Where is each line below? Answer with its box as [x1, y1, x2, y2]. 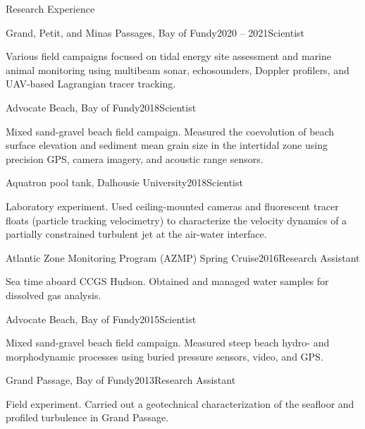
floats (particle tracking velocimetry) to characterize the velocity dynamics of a [6, 212, 347, 227]
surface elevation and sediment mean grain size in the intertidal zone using [6, 138, 328, 152]
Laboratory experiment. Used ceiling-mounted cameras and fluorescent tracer [6, 198, 339, 213]
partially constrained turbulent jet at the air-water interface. [6, 226, 267, 241]
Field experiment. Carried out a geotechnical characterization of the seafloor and [6, 396, 354, 411]
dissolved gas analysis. [6, 287, 101, 302]
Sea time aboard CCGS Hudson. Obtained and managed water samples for [6, 274, 329, 289]
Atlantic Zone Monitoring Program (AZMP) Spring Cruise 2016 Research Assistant [6, 250, 360, 265]
